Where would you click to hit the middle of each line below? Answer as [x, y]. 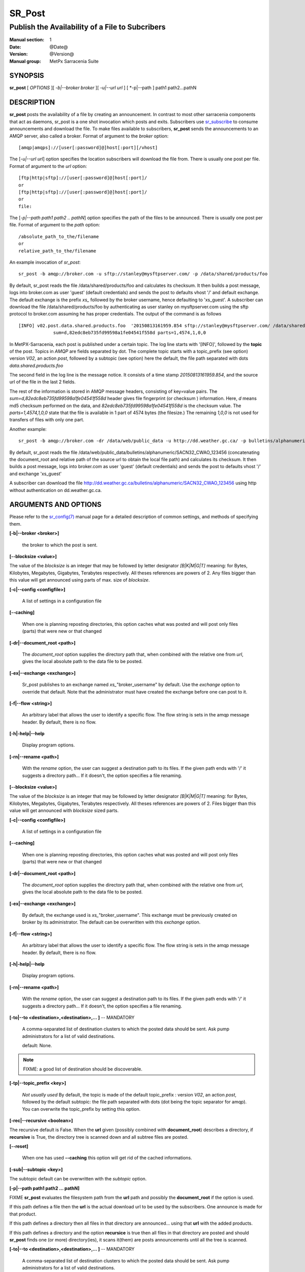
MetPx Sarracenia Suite [74, 61]
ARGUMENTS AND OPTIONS [55, 504]
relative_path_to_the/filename [57, 251]
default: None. [37, 1046]
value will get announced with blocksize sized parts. [64, 811]
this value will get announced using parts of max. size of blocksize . [80, 580]
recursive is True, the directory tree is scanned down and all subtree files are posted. [99, 1137]
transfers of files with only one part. [47, 420]
